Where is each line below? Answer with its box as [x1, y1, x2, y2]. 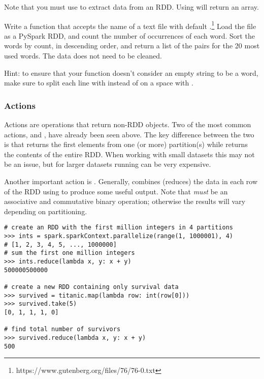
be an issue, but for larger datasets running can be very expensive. [4, 159, 211, 169]
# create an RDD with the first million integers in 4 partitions [4, 224, 234, 231]
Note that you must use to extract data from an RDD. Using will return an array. [4, 2, 259, 12]
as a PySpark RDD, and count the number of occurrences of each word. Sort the [4, 30, 255, 41]
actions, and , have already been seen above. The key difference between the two [4, 129, 254, 139]
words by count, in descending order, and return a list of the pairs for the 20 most [4, 40, 260, 51]
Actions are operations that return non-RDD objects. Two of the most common [4, 119, 251, 130]
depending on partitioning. [4, 206, 87, 216]
